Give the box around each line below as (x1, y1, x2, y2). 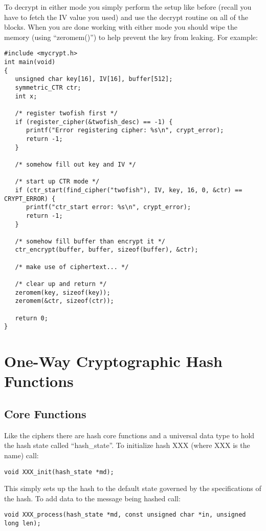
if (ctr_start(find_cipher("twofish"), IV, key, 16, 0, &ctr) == (15, 186, 242, 194)
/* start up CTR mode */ (15, 178, 100, 186)
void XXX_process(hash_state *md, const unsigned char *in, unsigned (4, 511, 246, 519)
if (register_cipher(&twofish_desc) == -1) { (15, 118, 173, 126)
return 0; (15, 314, 48, 322)
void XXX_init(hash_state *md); (4, 468, 114, 476)
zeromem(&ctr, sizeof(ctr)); (15, 297, 114, 305)
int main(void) (4, 58, 56, 66)
